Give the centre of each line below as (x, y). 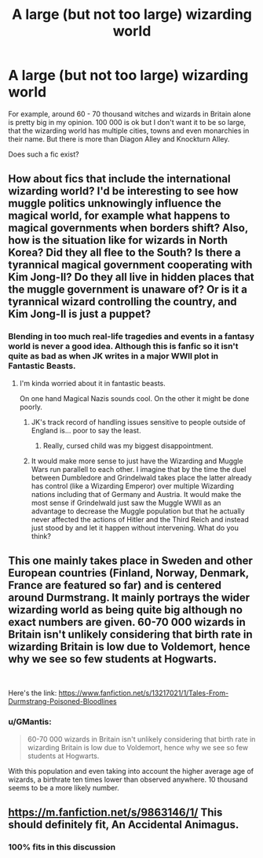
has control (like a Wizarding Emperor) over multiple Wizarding (132, 486)
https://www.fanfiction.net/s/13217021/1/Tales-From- (144, 693)
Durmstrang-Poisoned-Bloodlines (62, 701)
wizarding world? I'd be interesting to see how (123, 191)
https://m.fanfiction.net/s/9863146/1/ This (115, 813)
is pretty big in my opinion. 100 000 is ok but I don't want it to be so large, (127, 122)
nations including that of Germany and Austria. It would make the (136, 494)
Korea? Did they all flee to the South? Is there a (124, 253)
